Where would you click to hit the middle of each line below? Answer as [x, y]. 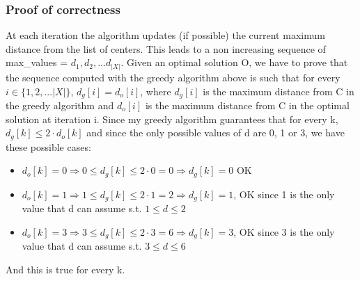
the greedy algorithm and [60, 105]
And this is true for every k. [65, 269]
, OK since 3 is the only [284, 231]
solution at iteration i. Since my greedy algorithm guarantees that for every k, [172, 119]
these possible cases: [48, 146]
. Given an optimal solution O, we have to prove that [234, 62]
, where [156, 91]
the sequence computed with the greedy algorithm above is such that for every [173, 77]
